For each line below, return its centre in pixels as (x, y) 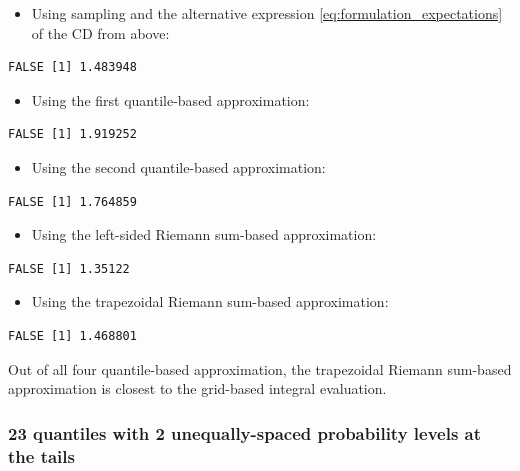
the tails (41, 455)
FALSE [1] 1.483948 (72, 67)
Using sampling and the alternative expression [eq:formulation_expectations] (267, 13)
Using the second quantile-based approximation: (178, 166)
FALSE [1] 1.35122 (69, 268)
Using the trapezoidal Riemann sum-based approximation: (210, 301)
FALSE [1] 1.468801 (72, 335)
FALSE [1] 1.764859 (72, 201)
